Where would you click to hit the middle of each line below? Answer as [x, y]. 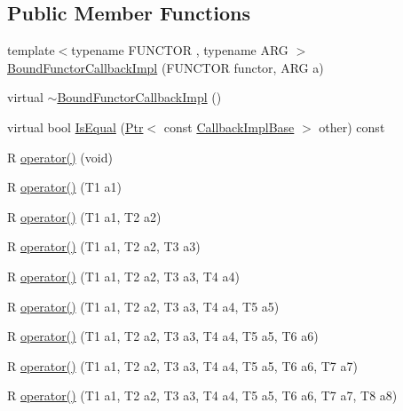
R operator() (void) [60, 157]
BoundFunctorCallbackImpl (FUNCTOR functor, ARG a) [166, 67]
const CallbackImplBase [229, 126]
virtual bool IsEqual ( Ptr [75, 126]
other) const [352, 126]
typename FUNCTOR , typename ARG [180, 50]
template [31, 50]
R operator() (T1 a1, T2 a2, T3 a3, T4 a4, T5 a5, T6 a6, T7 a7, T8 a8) [202, 395]
